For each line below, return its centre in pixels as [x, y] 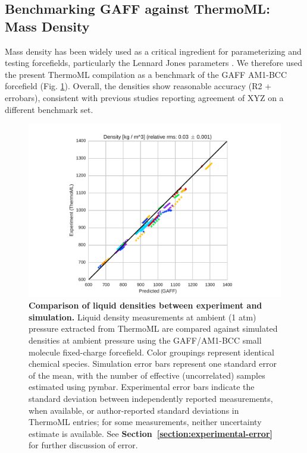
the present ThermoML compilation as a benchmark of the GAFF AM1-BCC [146, 74]
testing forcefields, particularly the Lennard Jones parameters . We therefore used [154, 63]
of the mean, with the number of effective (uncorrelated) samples [147, 375]
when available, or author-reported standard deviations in [134, 410]
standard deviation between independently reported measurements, [151, 398]
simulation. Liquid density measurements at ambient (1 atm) [142, 317]
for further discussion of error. [83, 445]
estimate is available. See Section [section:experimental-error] [151, 433]
